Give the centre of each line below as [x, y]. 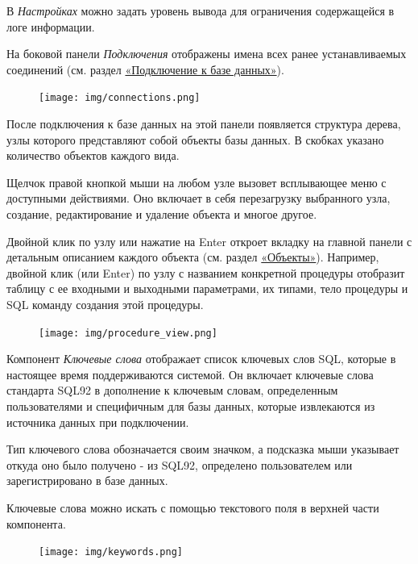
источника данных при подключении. [98, 422]
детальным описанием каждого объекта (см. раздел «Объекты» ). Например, [193, 257]
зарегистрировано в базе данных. [87, 480]
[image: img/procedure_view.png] [128, 333]
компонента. [36, 523]
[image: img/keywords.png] [111, 552]
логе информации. [51, 26]
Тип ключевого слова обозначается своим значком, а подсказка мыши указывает [203, 449]
